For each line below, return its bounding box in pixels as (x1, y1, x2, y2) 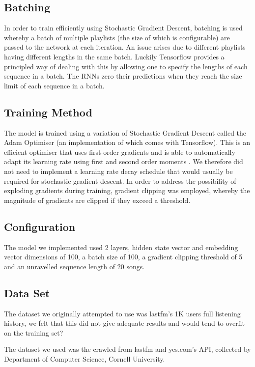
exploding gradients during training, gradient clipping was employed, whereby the (4, 185, 250, 196)
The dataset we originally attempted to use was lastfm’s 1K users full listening (4, 308, 241, 318)
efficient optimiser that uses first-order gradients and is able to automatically (4, 146, 235, 157)
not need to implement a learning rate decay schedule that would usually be (4, 166, 233, 176)
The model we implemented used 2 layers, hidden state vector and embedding (4, 242, 238, 252)
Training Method (4, 104, 92, 119)
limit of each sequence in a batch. (4, 80, 105, 90)
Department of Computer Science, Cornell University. (4, 353, 165, 364)
